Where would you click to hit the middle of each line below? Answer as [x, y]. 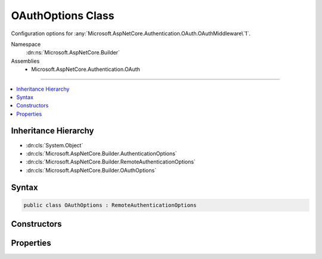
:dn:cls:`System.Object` [55, 145]
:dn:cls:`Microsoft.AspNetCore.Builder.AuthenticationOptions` [101, 153]
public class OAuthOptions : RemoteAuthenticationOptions [110, 205]
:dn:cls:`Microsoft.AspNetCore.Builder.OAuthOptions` [91, 170]
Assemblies [25, 61]
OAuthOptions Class [63, 16]
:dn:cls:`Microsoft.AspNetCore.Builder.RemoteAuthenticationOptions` [111, 162]
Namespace [26, 44]
